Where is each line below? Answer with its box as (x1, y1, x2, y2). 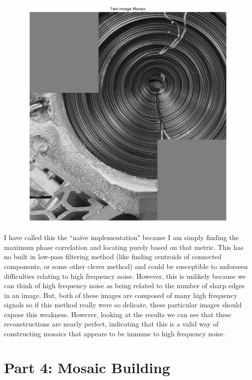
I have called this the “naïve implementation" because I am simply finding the (4, 232, 239, 243)
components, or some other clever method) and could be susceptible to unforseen (4, 261, 248, 271)
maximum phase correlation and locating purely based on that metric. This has (4, 242, 244, 252)
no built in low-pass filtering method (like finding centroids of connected (4, 251, 222, 262)
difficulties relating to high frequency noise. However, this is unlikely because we (4, 271, 246, 281)
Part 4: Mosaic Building (4, 357, 170, 377)
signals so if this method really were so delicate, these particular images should (4, 299, 242, 310)
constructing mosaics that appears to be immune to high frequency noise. (4, 328, 225, 339)
